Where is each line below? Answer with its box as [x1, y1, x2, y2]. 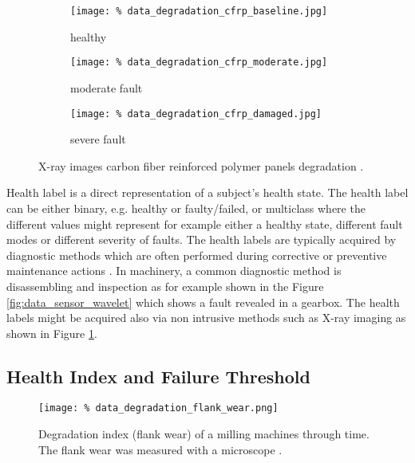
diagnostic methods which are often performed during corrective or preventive [6, 246, 387, 263]
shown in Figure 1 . [6, 324, 97, 341]
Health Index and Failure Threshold [6, 363, 310, 388]
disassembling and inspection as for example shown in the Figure [6, 277, 324, 294]
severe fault [70, 131, 126, 147]
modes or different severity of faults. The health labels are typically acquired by [6, 231, 397, 248]
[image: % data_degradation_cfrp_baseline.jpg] [70, 6, 328, 17]
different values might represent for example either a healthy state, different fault [6, 215, 403, 232]
